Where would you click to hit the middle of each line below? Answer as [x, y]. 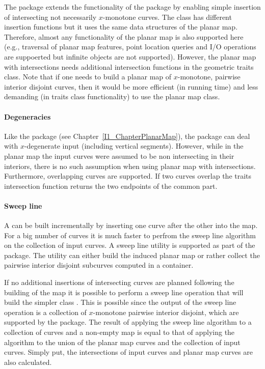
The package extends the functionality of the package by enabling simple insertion [132, 7]
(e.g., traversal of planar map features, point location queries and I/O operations [130, 47]
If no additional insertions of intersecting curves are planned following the [119, 282]
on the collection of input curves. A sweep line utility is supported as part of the [130, 245]
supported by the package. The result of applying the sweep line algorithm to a [128, 322]
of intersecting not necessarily [50, 17]
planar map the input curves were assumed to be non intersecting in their [119, 155]
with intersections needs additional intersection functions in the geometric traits [129, 66]
